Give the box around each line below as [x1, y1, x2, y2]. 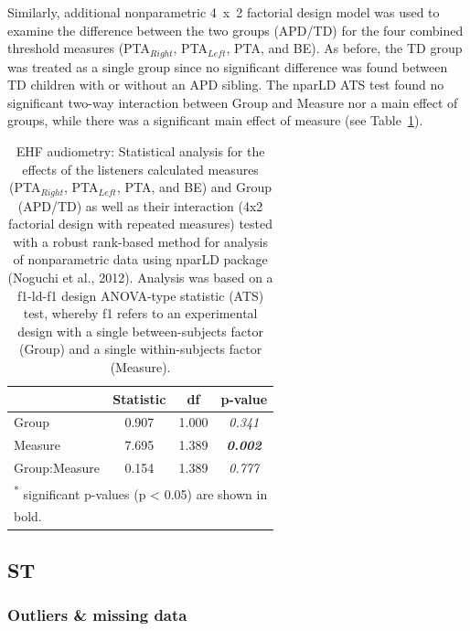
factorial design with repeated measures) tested [8, 214, 273, 233]
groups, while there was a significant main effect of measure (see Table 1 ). [7, 111, 423, 130]
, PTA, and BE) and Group [116, 177, 272, 197]
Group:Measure [14, 458, 100, 477]
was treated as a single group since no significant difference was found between [7, 57, 448, 76]
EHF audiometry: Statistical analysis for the [16, 142, 265, 161]
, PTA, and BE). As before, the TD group [226, 38, 463, 58]
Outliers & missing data [7, 604, 187, 626]
